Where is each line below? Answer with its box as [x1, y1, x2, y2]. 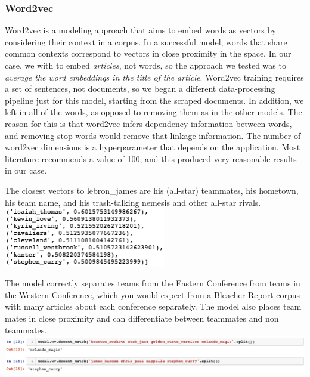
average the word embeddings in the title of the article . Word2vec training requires [5, 70, 304, 83]
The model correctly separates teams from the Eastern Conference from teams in [5, 277, 300, 289]
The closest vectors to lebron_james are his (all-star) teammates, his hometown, [5, 184, 299, 196]
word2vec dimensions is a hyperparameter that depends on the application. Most [5, 141, 300, 153]
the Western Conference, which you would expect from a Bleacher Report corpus [5, 288, 300, 301]
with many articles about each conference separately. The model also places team [5, 300, 302, 313]
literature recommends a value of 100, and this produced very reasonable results [5, 152, 297, 165]
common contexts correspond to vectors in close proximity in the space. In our [5, 47, 292, 60]
